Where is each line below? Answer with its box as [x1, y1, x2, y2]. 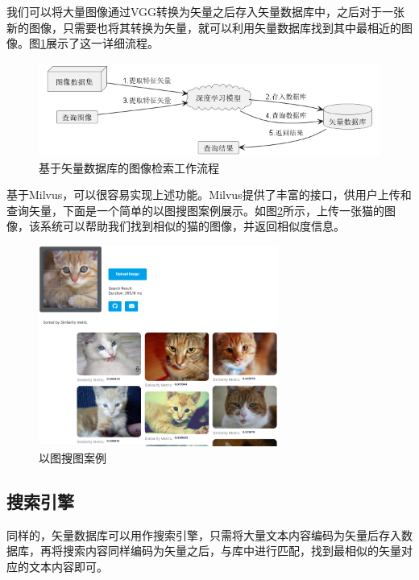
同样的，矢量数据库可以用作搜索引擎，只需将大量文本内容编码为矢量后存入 [6, 526, 401, 543]
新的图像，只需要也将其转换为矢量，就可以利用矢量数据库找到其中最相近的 [6, 19, 401, 35]
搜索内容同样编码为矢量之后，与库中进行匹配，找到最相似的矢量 [62, 542, 401, 559]
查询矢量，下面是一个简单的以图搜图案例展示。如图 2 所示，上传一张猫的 [6, 201, 384, 218]
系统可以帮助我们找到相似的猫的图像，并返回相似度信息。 [39, 217, 345, 234]
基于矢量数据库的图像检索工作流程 [39, 159, 219, 176]
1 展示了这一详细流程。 [40, 35, 159, 52]
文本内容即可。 [28, 557, 108, 574]
